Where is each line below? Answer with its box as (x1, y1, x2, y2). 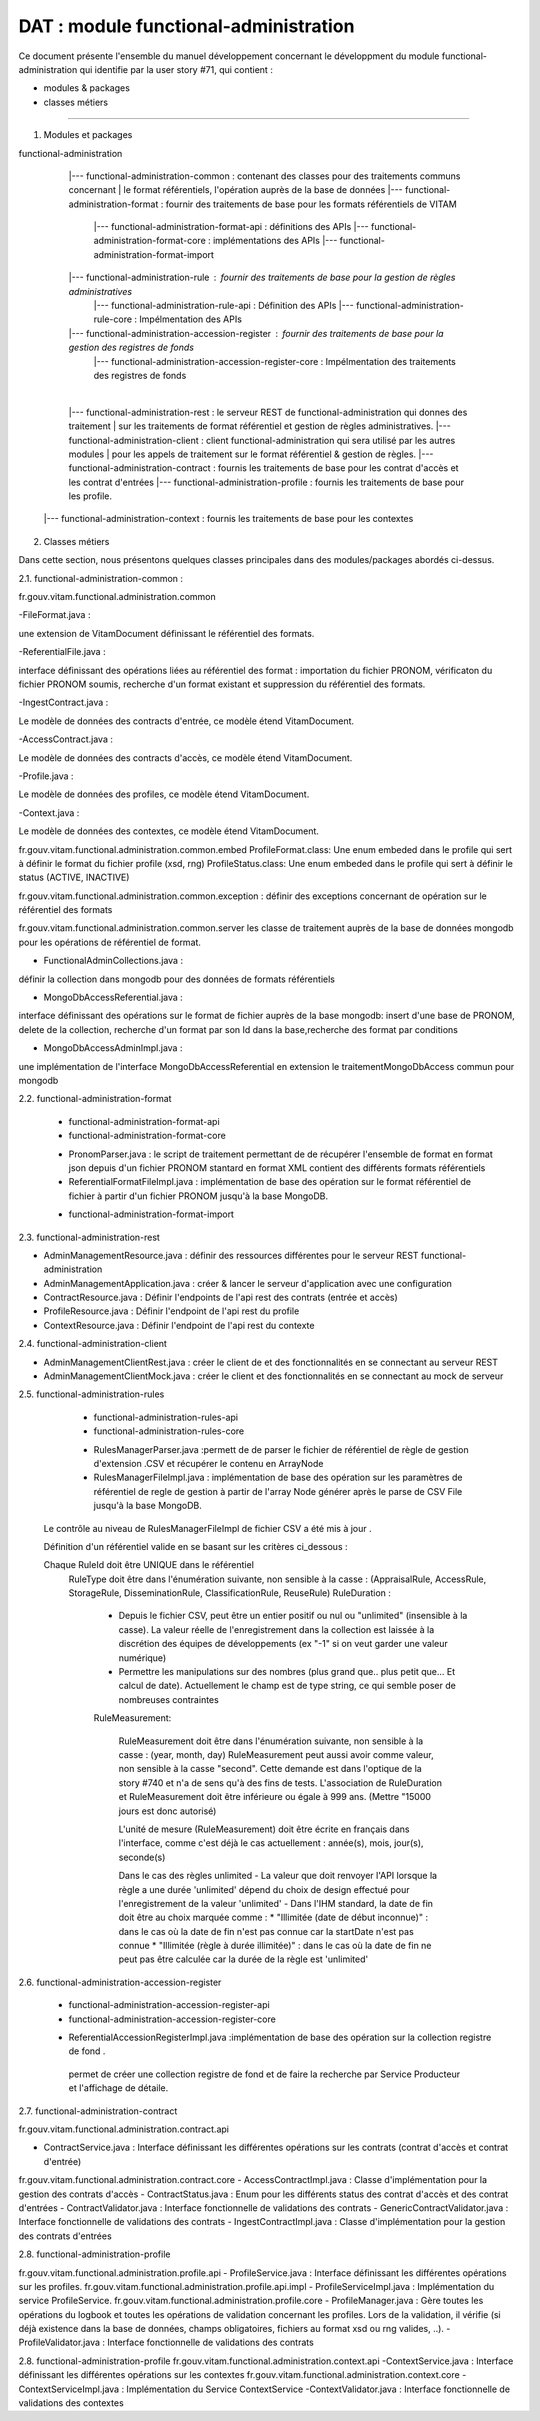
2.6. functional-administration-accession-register (18, 1976, 222, 1988)
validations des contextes (18, 2397, 124, 2409)
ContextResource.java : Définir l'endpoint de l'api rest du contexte (43, 1319, 315, 1331)
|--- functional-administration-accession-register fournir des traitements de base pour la (68, 327, 444, 339)
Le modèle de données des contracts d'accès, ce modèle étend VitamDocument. (18, 751, 353, 764)
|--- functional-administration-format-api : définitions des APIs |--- (93, 221, 369, 233)
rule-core (93, 313, 133, 325)
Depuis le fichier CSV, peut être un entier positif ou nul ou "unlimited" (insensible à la (118, 1610, 468, 1622)
